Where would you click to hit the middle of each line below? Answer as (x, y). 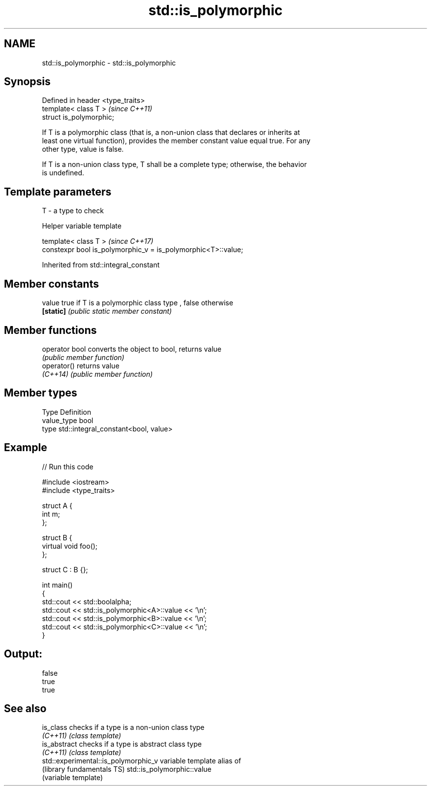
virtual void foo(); (70, 546)
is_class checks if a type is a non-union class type (123, 727)
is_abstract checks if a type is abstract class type (122, 744)
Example (26, 448)
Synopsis (27, 82)
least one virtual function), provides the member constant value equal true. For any (176, 141)
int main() (57, 585)
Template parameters (58, 192)
